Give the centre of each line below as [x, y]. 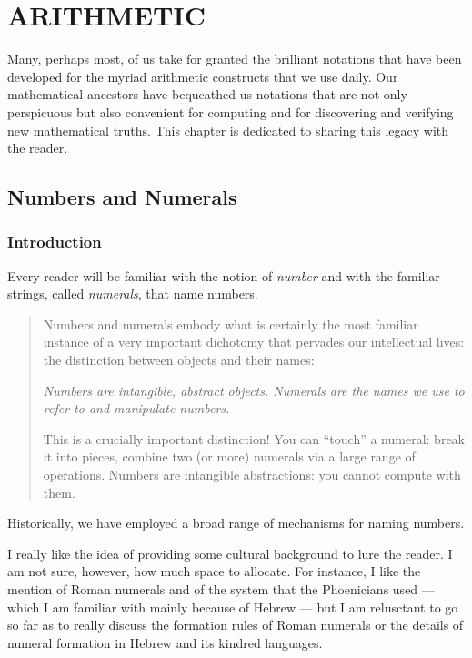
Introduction [55, 242]
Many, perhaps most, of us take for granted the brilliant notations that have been [235, 59]
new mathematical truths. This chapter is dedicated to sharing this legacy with [228, 130]
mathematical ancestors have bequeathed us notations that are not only [207, 94]
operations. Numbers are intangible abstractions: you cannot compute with [252, 475]
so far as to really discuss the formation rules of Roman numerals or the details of [236, 625]
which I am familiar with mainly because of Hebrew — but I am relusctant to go [233, 607]
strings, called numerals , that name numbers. [133, 294]
